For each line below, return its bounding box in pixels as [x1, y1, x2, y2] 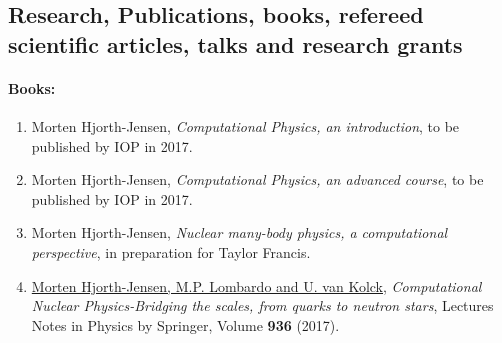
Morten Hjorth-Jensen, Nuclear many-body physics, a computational [31, 222, 448, 243]
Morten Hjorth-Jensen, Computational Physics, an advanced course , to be [31, 169, 484, 190]
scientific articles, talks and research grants [8, 28, 463, 59]
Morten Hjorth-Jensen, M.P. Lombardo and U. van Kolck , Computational [31, 275, 482, 296]
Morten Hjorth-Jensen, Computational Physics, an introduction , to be [31, 115, 460, 136]
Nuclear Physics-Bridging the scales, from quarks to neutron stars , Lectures [31, 295, 494, 316]
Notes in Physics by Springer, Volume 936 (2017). [31, 314, 340, 335]
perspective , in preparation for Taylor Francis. [31, 241, 311, 262]
